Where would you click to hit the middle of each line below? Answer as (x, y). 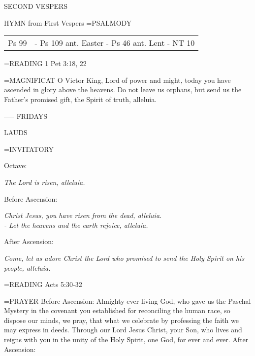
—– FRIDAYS (26, 116)
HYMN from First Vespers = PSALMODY (68, 22)
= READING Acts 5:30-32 (43, 284)
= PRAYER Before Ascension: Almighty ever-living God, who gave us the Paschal (127, 301)
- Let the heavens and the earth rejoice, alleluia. (76, 225)
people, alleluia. (27, 267)
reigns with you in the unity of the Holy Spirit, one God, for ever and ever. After (126, 339)
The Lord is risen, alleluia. (45, 182)
